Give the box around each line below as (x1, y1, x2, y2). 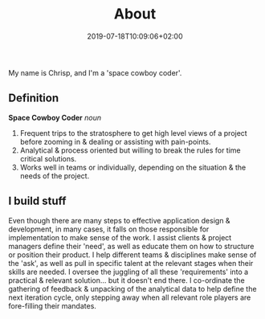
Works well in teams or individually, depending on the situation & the (19, 162, 247, 172)
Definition (8, 92, 59, 105)
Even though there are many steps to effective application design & (8, 215, 230, 225)
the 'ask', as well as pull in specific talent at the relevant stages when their (8, 258, 254, 268)
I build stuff (8, 194, 67, 208)
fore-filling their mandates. (8, 301, 96, 310)
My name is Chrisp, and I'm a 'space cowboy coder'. (8, 67, 182, 77)
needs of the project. (19, 170, 90, 181)
